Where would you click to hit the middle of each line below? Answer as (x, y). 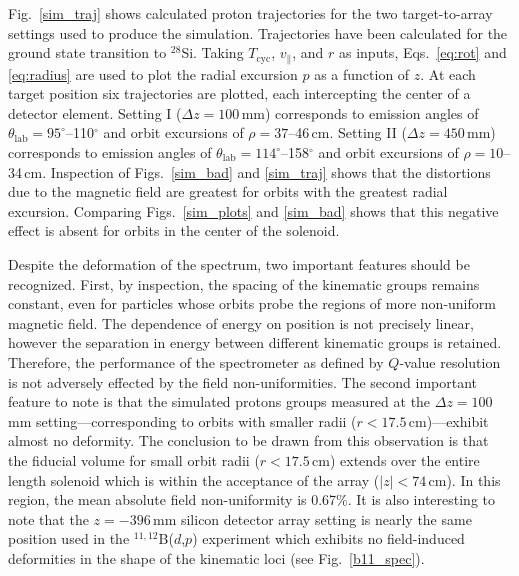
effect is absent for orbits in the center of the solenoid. (174, 230)
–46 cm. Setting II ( (347, 132)
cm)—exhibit (448, 420)
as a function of (362, 73)
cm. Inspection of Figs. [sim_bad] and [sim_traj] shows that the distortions (257, 171)
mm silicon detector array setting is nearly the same (312, 518)
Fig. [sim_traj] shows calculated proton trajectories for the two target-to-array (250, 13)
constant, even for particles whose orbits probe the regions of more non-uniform (252, 303)
